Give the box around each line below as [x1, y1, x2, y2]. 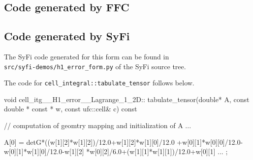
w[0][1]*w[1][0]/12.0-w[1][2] [4, 146, 84, 157]
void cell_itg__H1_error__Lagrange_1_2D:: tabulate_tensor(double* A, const [4, 94, 250, 104]
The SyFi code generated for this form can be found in [4, 51, 169, 61]
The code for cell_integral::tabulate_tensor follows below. [4, 78, 194, 88]
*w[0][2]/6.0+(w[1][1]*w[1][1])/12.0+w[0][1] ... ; [86, 146, 228, 157]
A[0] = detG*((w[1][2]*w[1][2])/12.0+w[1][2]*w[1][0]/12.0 [4, 136, 175, 147]
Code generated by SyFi [4, 28, 130, 44]
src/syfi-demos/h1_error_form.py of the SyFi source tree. [4, 61, 186, 71]
